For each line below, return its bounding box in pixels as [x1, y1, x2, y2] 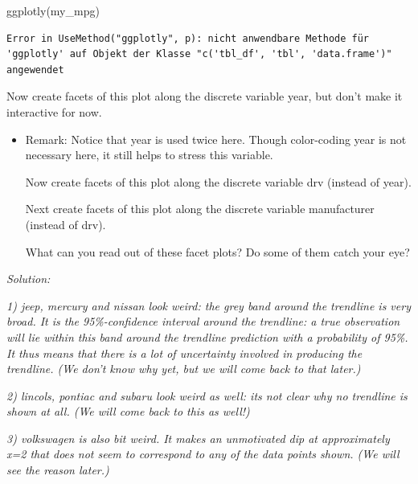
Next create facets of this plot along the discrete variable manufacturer [25, 200, 375, 217]
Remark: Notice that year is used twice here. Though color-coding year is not [25, 130, 407, 147]
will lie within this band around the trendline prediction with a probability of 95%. [6, 328, 408, 345]
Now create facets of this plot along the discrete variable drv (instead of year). [25, 173, 412, 190]
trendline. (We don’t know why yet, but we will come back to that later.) [6, 360, 361, 377]
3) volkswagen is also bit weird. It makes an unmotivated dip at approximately [6, 429, 390, 446]
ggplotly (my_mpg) [6, 2, 100, 18]
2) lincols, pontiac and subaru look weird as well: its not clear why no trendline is [6, 387, 408, 404]
